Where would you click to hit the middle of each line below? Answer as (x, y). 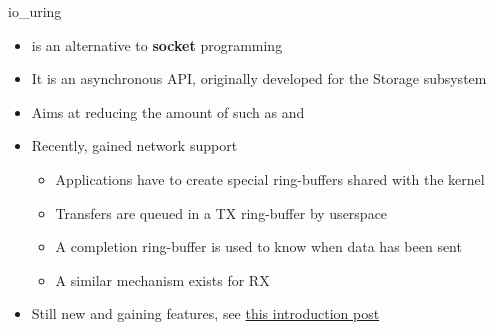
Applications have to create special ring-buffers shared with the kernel (270, 178)
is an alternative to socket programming (157, 44)
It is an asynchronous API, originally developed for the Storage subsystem (259, 78)
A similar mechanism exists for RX (162, 279)
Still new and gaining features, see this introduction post (205, 313)
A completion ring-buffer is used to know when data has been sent (258, 246)
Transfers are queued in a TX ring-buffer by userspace (221, 212)
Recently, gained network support (134, 145)
